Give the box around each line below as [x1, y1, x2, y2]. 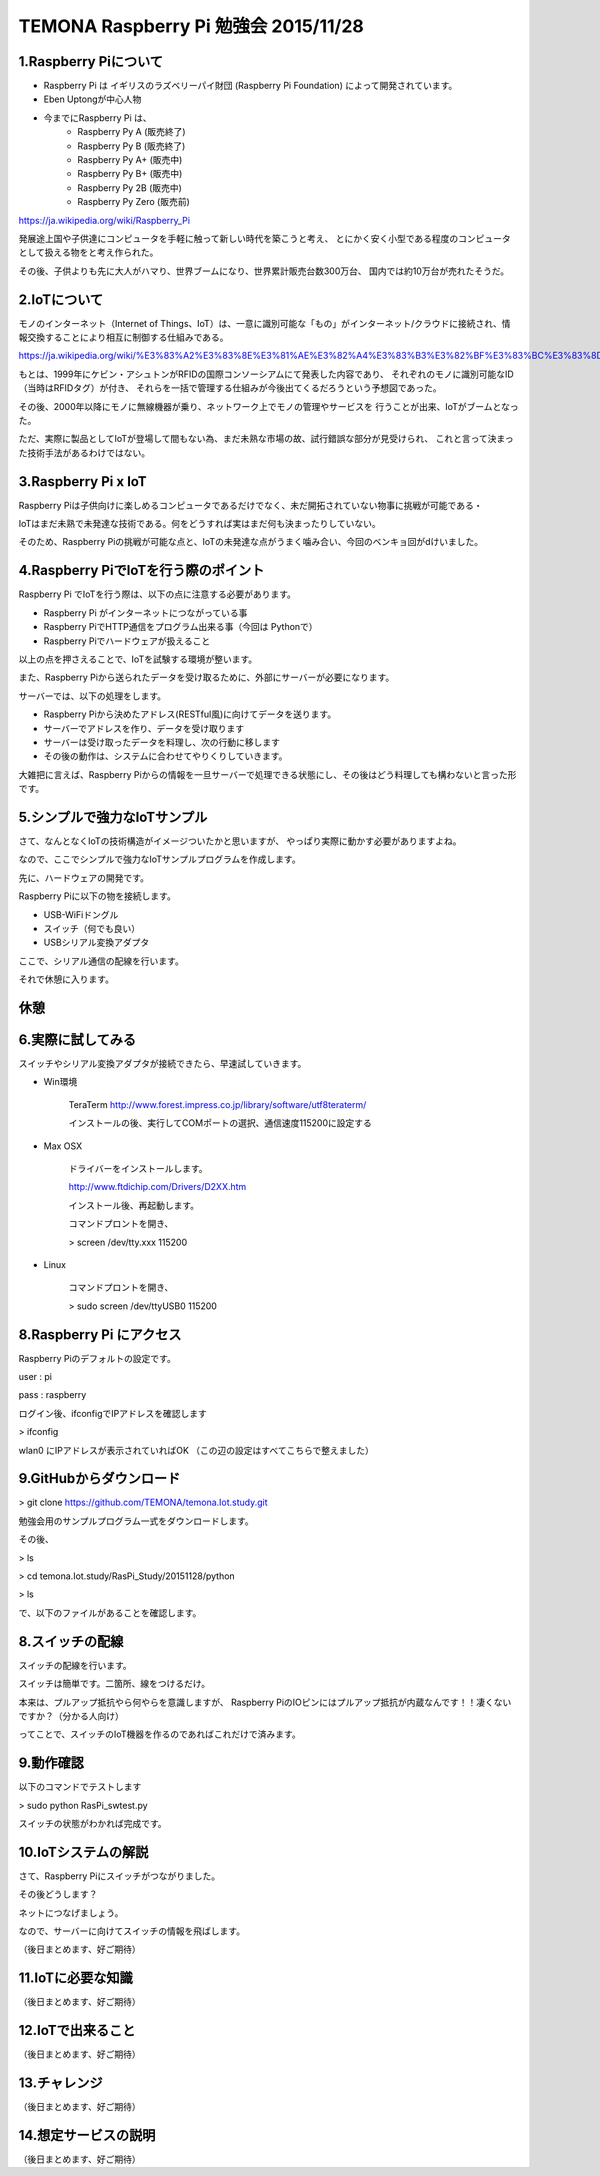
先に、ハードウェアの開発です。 [18, 871, 150, 884]
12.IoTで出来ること [18, 2022, 136, 2039]
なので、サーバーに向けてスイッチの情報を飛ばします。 [18, 1925, 245, 1937]
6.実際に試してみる [18, 1031, 137, 1048]
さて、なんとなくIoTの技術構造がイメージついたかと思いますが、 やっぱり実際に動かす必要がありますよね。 [18, 835, 462, 847]
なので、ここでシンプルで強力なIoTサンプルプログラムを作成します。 [18, 853, 301, 865]
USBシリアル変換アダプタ [43, 936, 150, 949]
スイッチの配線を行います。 [18, 1659, 132, 1671]
